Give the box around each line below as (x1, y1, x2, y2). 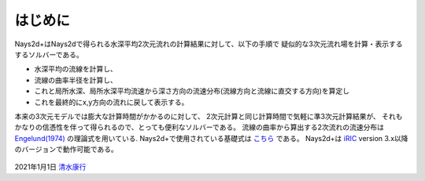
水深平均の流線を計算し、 (34, 64, 117, 74)
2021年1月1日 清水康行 (14, 162, 87, 172)
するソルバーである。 (14, 49, 84, 59)
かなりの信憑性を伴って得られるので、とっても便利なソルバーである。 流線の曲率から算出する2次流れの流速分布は (14, 122, 385, 132)
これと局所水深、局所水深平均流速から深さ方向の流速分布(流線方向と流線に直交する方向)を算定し (34, 86, 350, 96)
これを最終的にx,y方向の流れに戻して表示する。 (34, 97, 189, 107)
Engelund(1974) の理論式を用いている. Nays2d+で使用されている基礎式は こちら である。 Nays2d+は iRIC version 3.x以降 (14, 133, 408, 143)
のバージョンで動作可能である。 (14, 145, 118, 154)
